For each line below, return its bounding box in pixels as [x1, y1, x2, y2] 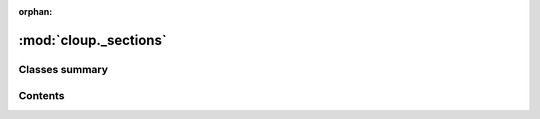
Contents [18, 89, 65, 103]
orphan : [18, 6, 53, 17]
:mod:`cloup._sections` [18, 31, 167, 49]
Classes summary [18, 62, 109, 76]
